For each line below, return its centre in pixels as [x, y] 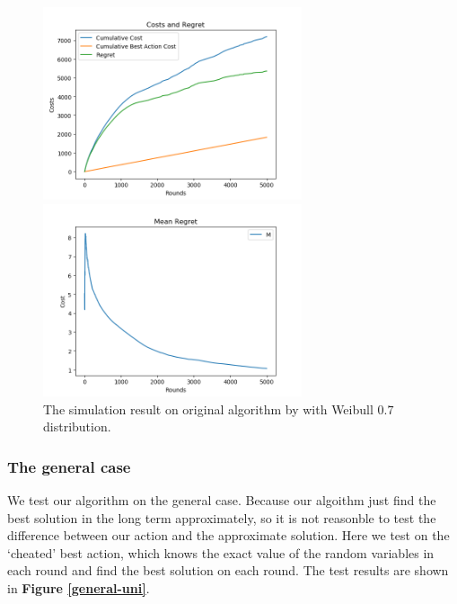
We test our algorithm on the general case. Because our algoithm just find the [222, 499]
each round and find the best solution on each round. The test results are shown [228, 570]
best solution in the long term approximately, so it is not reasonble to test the [222, 517]
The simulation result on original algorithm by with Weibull [208, 409]
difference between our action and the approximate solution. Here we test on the [228, 535]
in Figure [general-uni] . [79, 587]
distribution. [77, 426]
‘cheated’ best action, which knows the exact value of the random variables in [221, 552]
